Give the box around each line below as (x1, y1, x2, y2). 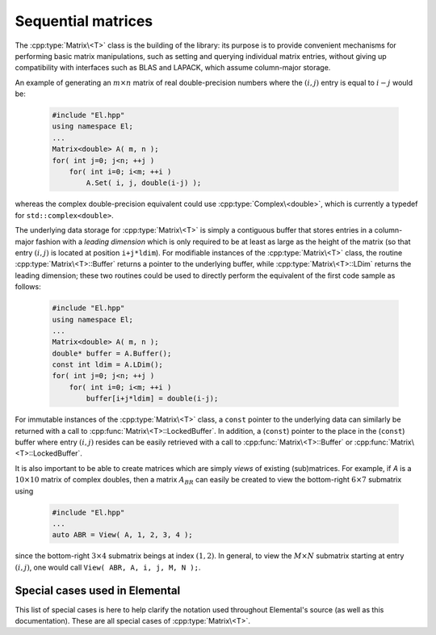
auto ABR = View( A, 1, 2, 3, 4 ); (52, 530, 193, 540)
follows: (15, 282, 41, 292)
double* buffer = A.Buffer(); (52, 348, 172, 358)
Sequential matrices (15, 12, 153, 30)
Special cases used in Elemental (15, 583, 181, 597)
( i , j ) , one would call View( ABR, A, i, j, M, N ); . (15, 562, 201, 572)
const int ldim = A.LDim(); (52, 360, 163, 369)
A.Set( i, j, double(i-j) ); (86, 179, 202, 187)
